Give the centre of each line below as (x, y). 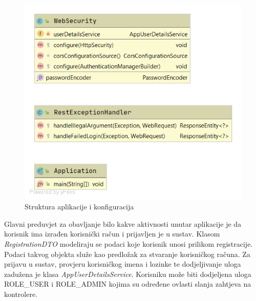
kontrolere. (21, 294)
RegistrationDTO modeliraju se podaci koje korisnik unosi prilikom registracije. (129, 244)
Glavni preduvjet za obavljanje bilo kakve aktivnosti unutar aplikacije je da (123, 223)
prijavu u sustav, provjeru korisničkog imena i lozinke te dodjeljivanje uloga (123, 264)
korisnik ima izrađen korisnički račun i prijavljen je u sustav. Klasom (112, 234)
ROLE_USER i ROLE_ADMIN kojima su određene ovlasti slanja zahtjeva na (128, 284)
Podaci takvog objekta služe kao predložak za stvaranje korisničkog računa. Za (127, 254)
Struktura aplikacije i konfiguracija (79, 207)
